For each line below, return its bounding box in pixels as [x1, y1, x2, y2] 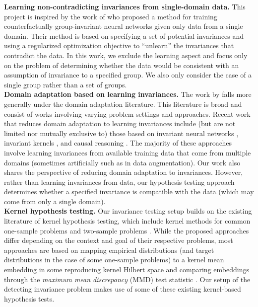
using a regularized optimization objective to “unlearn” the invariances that [4, 40, 234, 51]
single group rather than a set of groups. [4, 79, 127, 89]
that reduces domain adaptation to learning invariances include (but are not [4, 118, 236, 129]
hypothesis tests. [4, 293, 55, 304]
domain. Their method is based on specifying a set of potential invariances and [4, 30, 244, 41]
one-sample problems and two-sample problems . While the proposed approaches [4, 225, 249, 235]
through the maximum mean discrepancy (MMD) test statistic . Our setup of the [4, 274, 251, 284]
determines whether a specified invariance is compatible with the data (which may [4, 186, 254, 197]
